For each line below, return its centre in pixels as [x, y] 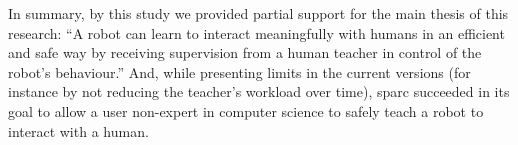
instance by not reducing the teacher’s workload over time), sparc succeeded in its [259, 91]
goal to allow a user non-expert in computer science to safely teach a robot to [246, 110]
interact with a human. [78, 130]
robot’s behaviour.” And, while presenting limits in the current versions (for [239, 71]
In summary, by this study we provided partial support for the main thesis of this [258, 13]
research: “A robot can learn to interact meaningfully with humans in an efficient [256, 32]
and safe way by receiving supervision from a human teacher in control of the [245, 52]
